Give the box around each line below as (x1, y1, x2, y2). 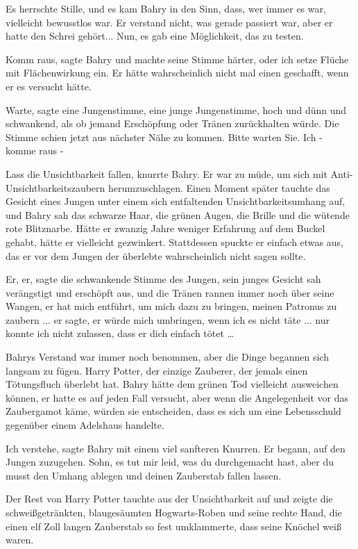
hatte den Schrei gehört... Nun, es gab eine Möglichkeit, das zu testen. (6, 28, 304, 43)
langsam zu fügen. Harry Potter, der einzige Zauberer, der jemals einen (6, 363, 308, 377)
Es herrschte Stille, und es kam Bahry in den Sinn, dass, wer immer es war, (6, 1, 326, 15)
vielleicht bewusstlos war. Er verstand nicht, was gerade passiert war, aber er (6, 15, 333, 29)
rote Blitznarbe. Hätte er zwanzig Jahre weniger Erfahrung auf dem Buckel (6, 221, 325, 236)
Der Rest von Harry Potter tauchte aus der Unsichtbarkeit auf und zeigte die (6, 491, 333, 506)
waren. (6, 532, 34, 547)
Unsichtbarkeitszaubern (6, 180, 105, 195)
